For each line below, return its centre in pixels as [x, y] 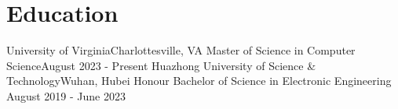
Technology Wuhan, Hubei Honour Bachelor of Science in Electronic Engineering [199, 81]
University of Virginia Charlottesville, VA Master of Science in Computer [181, 50]
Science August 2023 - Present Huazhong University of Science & [161, 65]
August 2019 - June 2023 [66, 95]
